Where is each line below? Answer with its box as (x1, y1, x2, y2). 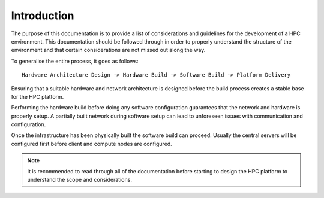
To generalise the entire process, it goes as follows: (11, 57, 139, 65)
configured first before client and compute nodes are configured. (11, 140, 172, 147)
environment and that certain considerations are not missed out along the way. (11, 47, 206, 54)
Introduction (11, 9, 74, 22)
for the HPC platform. (11, 93, 64, 100)
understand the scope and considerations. (27, 176, 132, 184)
